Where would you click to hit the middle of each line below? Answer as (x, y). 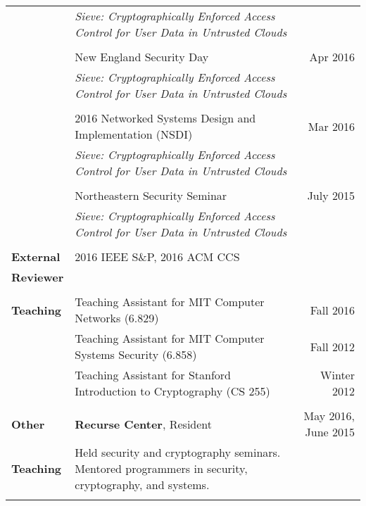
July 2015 (331, 195)
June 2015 (330, 432)
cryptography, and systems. (142, 485)
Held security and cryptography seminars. (178, 452)
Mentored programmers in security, (161, 468)
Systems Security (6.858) (136, 354)
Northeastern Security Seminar (151, 195)
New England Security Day (142, 57)
